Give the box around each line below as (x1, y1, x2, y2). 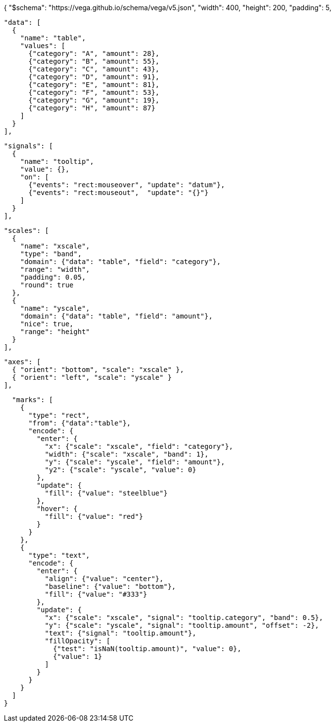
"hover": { (36, 505, 78, 513)
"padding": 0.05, (20, 273, 86, 281)
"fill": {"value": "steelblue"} (45, 489, 168, 497)
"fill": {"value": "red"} (45, 513, 143, 520)
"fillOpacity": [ (45, 637, 111, 645)
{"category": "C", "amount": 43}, (28, 65, 160, 73)
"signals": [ (4, 142, 53, 150)
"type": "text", (28, 551, 90, 559)
